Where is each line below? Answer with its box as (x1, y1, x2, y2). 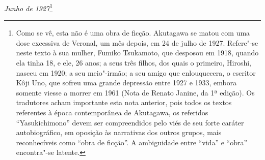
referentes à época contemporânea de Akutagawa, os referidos (16, 107, 208, 117)
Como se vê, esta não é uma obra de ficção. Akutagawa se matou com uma (16, 27, 250, 38)
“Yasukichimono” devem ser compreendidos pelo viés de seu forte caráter (16, 117, 244, 127)
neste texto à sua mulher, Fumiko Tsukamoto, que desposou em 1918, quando (16, 47, 259, 58)
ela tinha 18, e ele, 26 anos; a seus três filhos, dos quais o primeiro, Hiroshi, (16, 57, 251, 68)
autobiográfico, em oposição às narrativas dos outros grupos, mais (16, 127, 222, 138)
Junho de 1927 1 (4, 2, 53, 13)
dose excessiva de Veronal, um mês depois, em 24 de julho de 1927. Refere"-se (16, 37, 258, 48)
